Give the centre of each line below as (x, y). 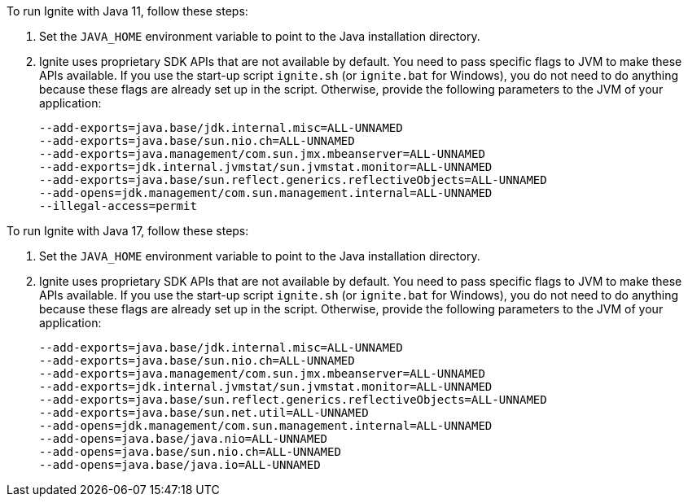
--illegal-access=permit (118, 206)
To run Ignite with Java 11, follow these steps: (127, 11)
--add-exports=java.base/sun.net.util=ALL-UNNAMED (204, 413)
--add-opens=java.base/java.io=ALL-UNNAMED (180, 465)
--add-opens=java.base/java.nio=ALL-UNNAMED (184, 439)
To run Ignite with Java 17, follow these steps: (128, 231)
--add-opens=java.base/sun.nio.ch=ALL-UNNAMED (190, 452)
